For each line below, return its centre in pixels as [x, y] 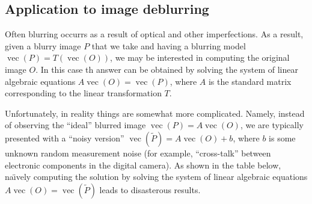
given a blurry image [43, 45]
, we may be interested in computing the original [200, 57]
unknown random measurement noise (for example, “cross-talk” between [138, 153]
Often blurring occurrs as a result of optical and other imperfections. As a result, [154, 34]
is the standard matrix [250, 81]
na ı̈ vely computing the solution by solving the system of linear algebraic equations [156, 177]
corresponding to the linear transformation [83, 93]
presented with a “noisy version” [65, 138]
